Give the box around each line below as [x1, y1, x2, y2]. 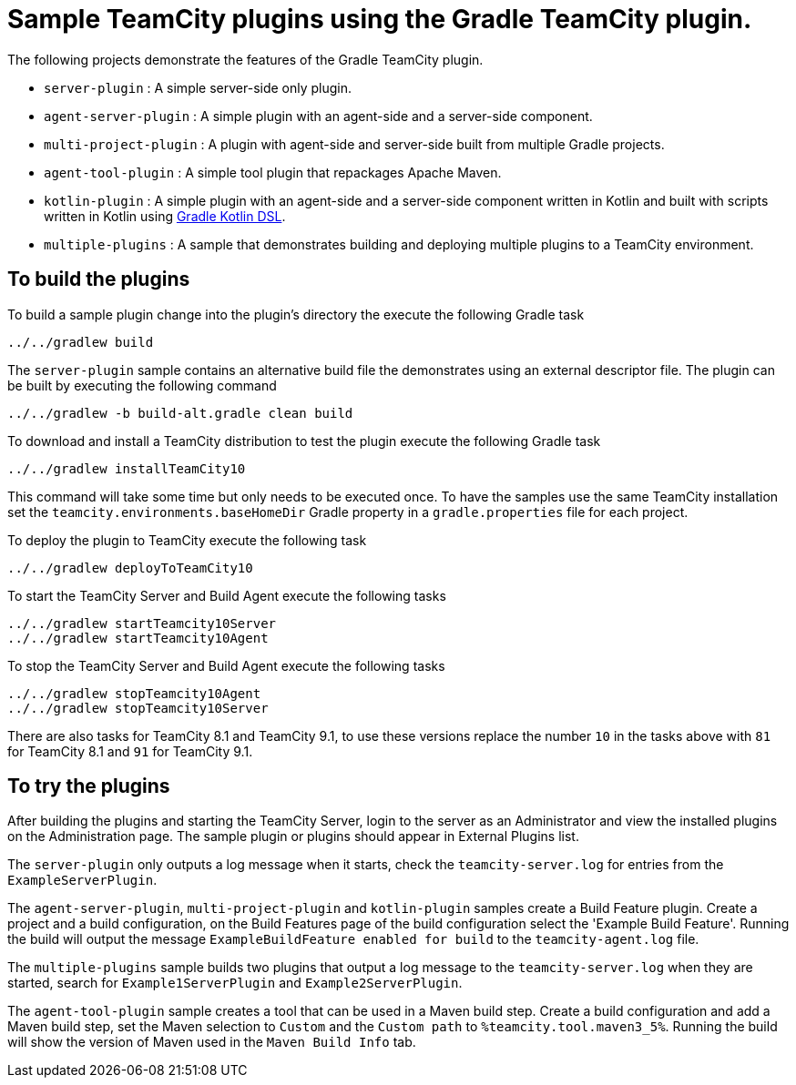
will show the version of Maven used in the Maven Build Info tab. [7, 1034, 416, 1050]
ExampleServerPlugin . [7, 872, 158, 888]
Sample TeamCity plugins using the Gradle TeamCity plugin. [7, 4, 752, 35]
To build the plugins [7, 268, 190, 291]
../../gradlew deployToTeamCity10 [7, 560, 253, 575]
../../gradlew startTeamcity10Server [7, 615, 277, 631]
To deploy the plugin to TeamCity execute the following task [7, 532, 367, 548]
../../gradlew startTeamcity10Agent [7, 630, 269, 645]
